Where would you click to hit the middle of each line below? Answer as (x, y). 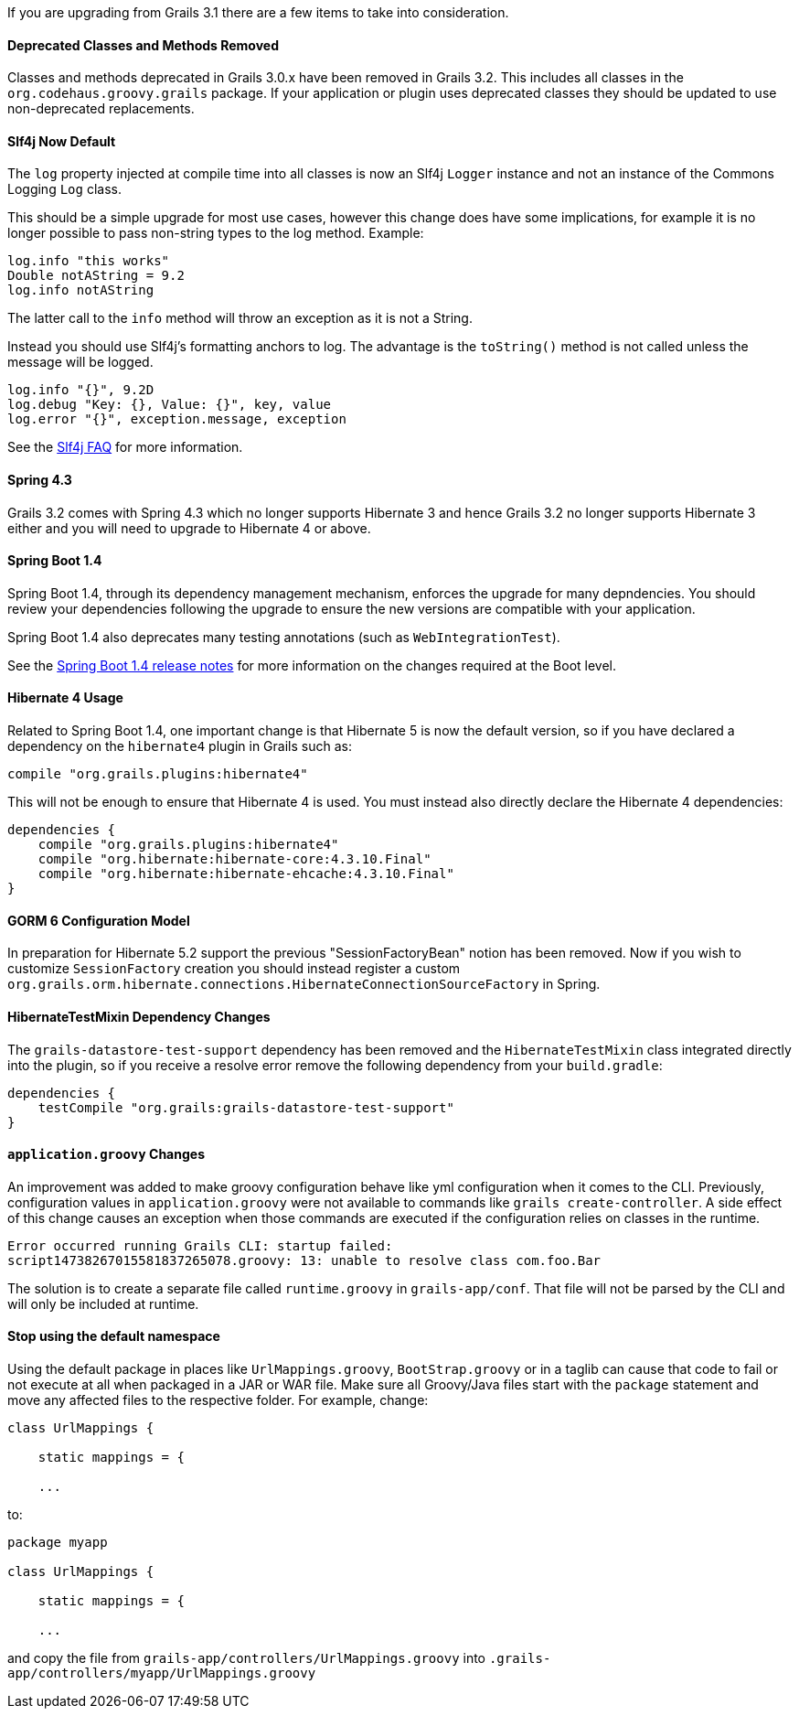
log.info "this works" (89, 261)
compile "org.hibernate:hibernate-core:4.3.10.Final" (234, 859)
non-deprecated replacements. (101, 109)
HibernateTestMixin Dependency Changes (139, 1016)
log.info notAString (81, 290)
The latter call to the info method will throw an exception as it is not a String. (240, 318)
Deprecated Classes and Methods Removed (143, 45)
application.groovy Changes (106, 1154)
